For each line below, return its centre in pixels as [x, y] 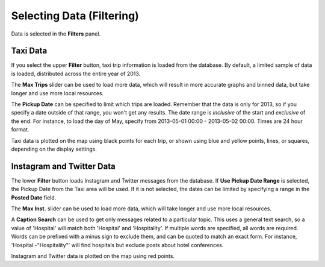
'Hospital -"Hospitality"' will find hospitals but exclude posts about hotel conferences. [117, 245]
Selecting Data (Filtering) [75, 16]
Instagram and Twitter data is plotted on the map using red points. [93, 256]
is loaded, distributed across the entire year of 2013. [76, 74]
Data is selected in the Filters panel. [56, 34]
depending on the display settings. [54, 149]
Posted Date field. [34, 197]
